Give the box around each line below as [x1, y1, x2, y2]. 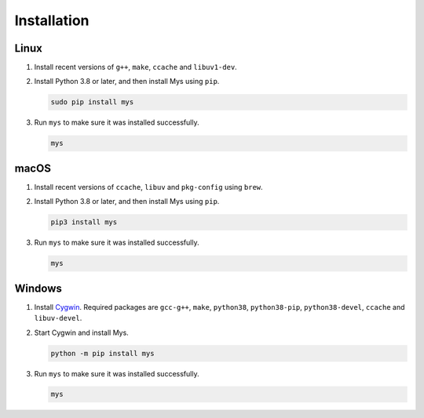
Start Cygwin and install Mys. [34, 328, 129, 337]
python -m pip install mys [50, 349, 155, 358]
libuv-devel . [34, 314, 82, 323]
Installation [14, 12, 90, 29]
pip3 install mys [50, 218, 118, 227]
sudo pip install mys [50, 98, 134, 107]
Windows [14, 282, 62, 295]
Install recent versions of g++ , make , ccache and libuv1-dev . [34, 63, 237, 72]
